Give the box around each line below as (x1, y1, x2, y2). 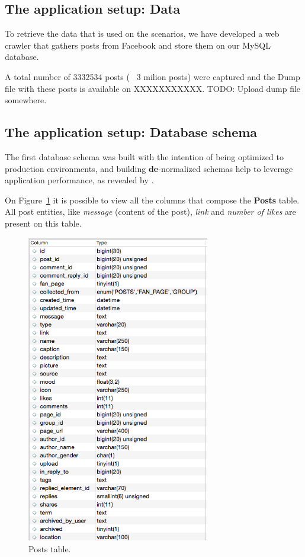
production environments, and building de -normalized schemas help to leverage (5, 162, 293, 174)
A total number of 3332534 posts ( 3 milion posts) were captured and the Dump (5, 70, 300, 82)
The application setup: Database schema (5, 123, 258, 141)
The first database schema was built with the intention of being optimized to (5, 150, 284, 163)
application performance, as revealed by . (5, 174, 154, 186)
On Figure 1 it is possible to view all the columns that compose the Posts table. (5, 193, 300, 206)
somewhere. (5, 94, 47, 106)
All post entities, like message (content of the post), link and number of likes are (5, 205, 296, 218)
